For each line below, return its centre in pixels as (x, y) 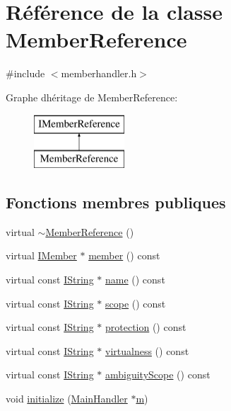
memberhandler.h (99, 73)
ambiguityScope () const (158, 375)
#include (25, 73)
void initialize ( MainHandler (67, 399)
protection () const (146, 327)
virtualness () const (147, 350)
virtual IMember (41, 255)
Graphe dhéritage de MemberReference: (92, 97)
